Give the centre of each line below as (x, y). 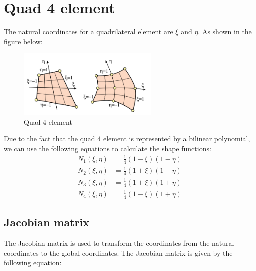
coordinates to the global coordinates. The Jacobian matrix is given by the (118, 253)
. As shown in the (225, 32)
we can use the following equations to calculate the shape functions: (108, 148)
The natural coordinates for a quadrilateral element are (89, 32)
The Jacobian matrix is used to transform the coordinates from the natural (119, 243)
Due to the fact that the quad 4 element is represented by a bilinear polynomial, (127, 139)
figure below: (23, 41)
